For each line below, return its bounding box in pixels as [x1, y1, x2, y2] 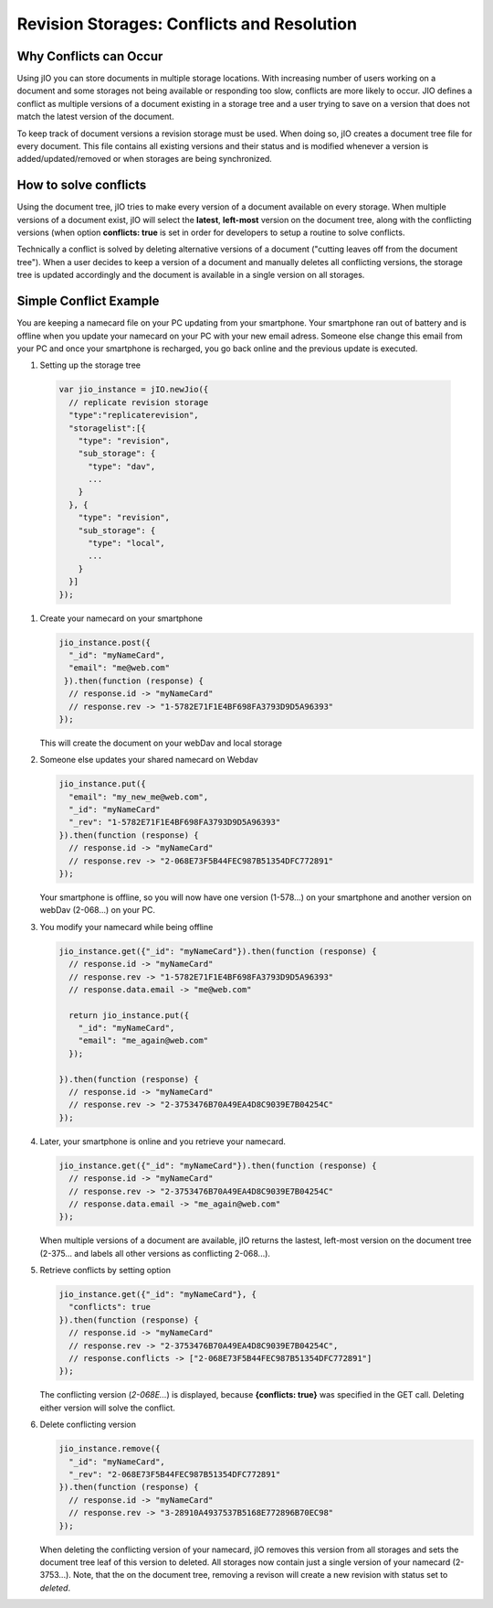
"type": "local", [88, 538, 166, 549]
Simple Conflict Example [16, 294, 160, 309]
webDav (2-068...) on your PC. [39, 905, 155, 916]
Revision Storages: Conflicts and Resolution [16, 14, 358, 34]
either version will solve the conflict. [39, 1402, 175, 1413]
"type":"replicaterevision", [68, 410, 200, 421]
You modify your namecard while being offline [39, 921, 214, 932]
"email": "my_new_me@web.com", [68, 791, 209, 802]
